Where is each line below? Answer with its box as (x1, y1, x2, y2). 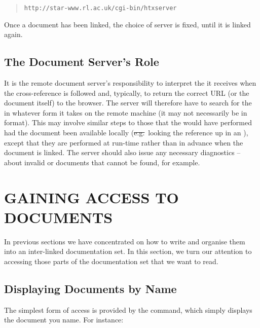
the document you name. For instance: (4, 314, 124, 325)
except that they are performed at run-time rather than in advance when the (4, 137, 243, 148)
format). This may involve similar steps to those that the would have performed (4, 117, 252, 128)
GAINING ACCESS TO (4, 187, 179, 207)
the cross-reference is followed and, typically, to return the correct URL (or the (4, 87, 249, 98)
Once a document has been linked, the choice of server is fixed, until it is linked (4, 19, 251, 29)
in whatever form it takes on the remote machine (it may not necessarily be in (4, 107, 247, 118)
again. (4, 29, 23, 40)
